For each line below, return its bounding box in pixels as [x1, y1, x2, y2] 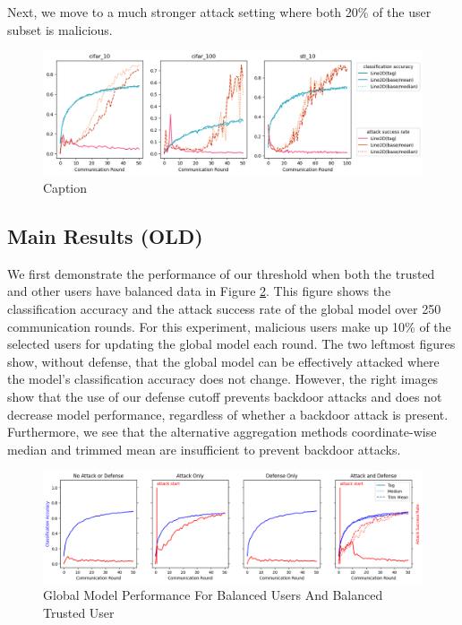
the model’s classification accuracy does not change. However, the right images [7, 369, 439, 388]
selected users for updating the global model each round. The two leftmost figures [7, 334, 456, 353]
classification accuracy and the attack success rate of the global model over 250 [7, 299, 441, 318]
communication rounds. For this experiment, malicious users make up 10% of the [7, 317, 451, 335]
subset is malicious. [7, 20, 113, 39]
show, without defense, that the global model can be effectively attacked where [7, 352, 440, 370]
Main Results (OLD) [7, 222, 203, 250]
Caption [43, 178, 88, 197]
